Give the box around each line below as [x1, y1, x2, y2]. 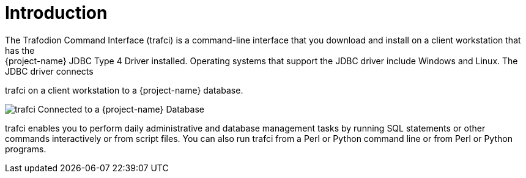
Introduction [5, 2, 108, 23]
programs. [5, 143, 46, 154]
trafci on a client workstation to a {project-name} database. [5, 84, 243, 95]
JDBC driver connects [5, 65, 94, 76]
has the [5, 45, 35, 56]
